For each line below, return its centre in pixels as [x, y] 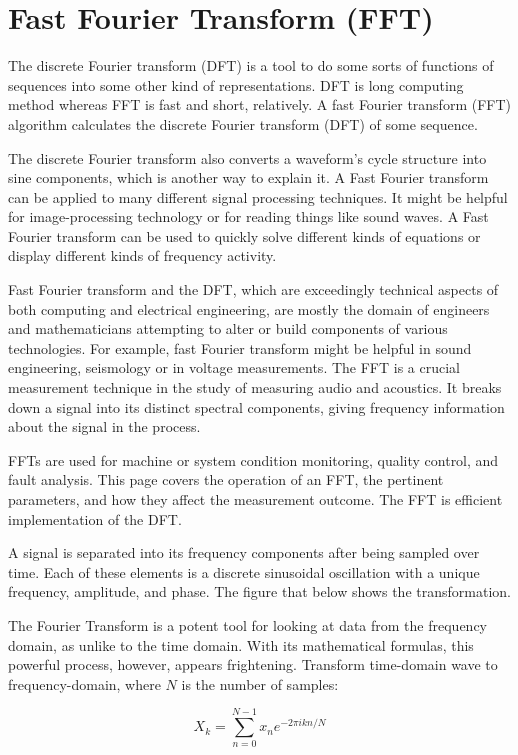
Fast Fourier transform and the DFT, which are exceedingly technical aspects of [253, 289]
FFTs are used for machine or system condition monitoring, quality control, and [253, 459]
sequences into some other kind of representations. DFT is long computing [236, 84]
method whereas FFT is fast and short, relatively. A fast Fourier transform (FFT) [260, 104]
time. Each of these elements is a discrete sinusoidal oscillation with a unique [244, 571]
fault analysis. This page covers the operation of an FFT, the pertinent [226, 479]
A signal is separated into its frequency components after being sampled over [244, 552]
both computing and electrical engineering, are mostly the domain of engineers [249, 308]
